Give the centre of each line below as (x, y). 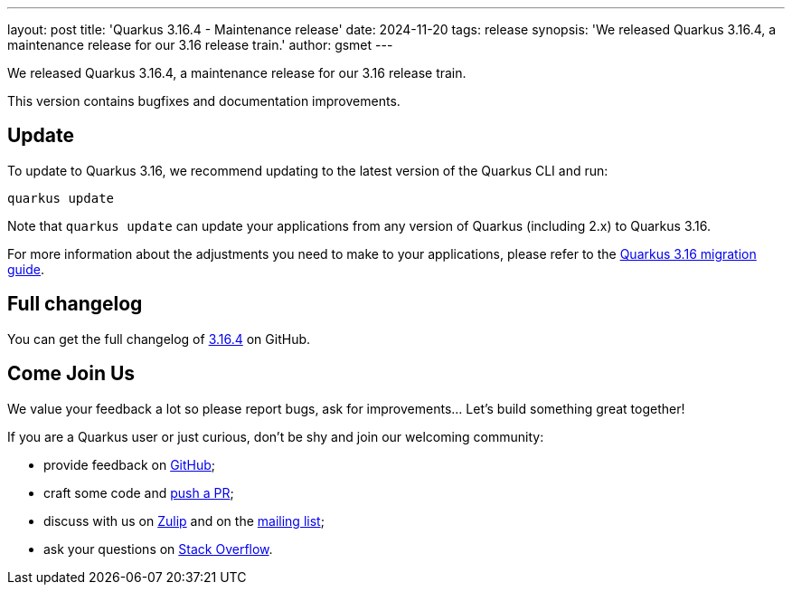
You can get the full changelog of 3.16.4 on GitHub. (159, 339)
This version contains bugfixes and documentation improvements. (204, 101)
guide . (26, 269)
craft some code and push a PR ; (139, 492)
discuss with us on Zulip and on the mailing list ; (184, 520)
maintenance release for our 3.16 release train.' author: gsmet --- (200, 45)
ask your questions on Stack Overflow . (158, 549)
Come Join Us (71, 374)
